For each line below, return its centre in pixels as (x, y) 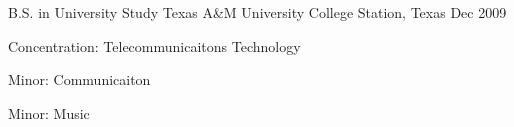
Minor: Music (49, 112)
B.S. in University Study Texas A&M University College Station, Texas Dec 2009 (257, 12)
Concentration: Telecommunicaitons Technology (154, 45)
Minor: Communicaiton (79, 79)
